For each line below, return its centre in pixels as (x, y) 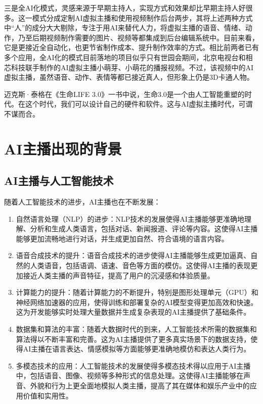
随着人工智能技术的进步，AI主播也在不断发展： (82, 202)
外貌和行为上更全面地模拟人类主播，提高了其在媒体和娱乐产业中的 (140, 386)
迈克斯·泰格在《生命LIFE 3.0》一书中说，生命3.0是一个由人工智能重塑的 (124, 94)
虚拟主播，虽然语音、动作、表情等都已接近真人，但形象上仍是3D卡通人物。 (129, 77)
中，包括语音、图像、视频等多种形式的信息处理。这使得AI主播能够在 (130, 375)
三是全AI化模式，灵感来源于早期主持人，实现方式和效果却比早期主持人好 (125, 8)
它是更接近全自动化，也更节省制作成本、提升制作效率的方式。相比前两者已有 (131, 47)
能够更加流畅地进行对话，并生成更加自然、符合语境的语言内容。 (122, 238)
